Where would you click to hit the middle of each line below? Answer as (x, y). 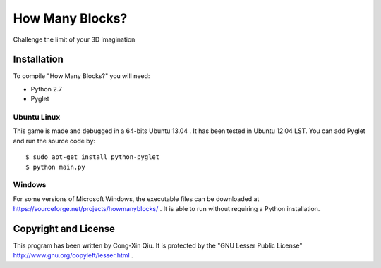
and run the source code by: (54, 141)
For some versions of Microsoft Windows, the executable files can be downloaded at (136, 199)
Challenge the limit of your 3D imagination (74, 39)
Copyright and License (64, 229)
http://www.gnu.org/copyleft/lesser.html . (73, 255)
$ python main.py (55, 167)
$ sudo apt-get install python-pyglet (93, 157)
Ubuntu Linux (37, 117)
